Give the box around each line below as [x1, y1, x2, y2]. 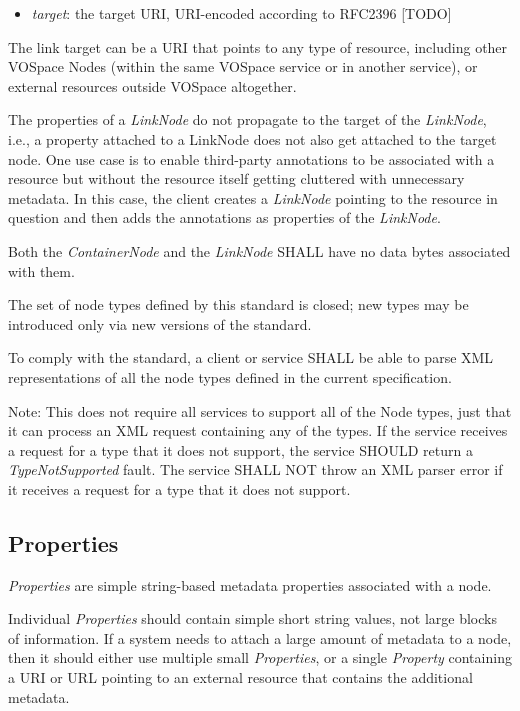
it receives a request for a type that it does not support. [8, 478, 351, 499]
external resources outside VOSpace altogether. [8, 75, 297, 96]
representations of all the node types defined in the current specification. [8, 366, 452, 387]
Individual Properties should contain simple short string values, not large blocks [8, 608, 497, 629]
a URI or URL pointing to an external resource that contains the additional [8, 667, 473, 688]
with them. [8, 260, 75, 281]
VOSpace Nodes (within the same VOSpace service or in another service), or [8, 56, 478, 77]
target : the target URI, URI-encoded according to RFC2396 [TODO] [31, 3, 452, 23]
